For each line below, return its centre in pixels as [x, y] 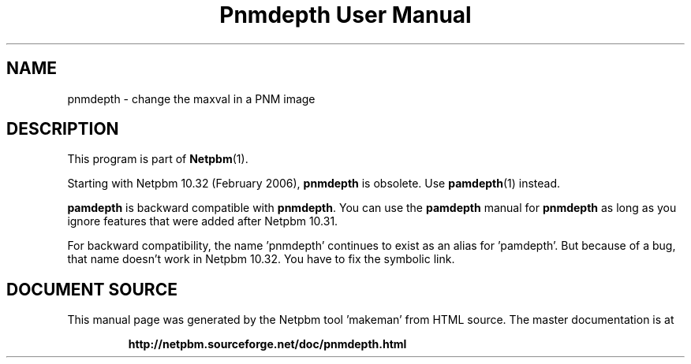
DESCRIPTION [63, 129]
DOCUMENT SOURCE [92, 289]
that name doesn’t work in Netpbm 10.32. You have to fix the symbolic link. [261, 259]
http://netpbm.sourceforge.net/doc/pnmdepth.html [267, 344]
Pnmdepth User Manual [345, 15]
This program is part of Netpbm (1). [158, 159]
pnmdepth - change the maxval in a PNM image [191, 98]
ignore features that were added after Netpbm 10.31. [203, 221]
